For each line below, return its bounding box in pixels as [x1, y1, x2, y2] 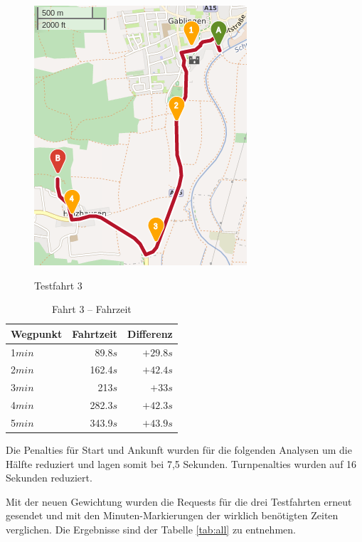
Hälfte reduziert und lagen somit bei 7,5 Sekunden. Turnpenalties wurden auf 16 [6, 456, 357, 471]
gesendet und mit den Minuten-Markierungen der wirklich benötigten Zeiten [6, 508, 339, 523]
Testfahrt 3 [34, 277, 82, 292]
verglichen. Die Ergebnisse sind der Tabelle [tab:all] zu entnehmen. [6, 522, 296, 537]
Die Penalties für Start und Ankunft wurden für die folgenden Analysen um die [6, 442, 352, 457]
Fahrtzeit [72, 326, 118, 341]
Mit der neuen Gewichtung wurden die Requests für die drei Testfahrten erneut [6, 494, 352, 509]
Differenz [127, 326, 173, 341]
